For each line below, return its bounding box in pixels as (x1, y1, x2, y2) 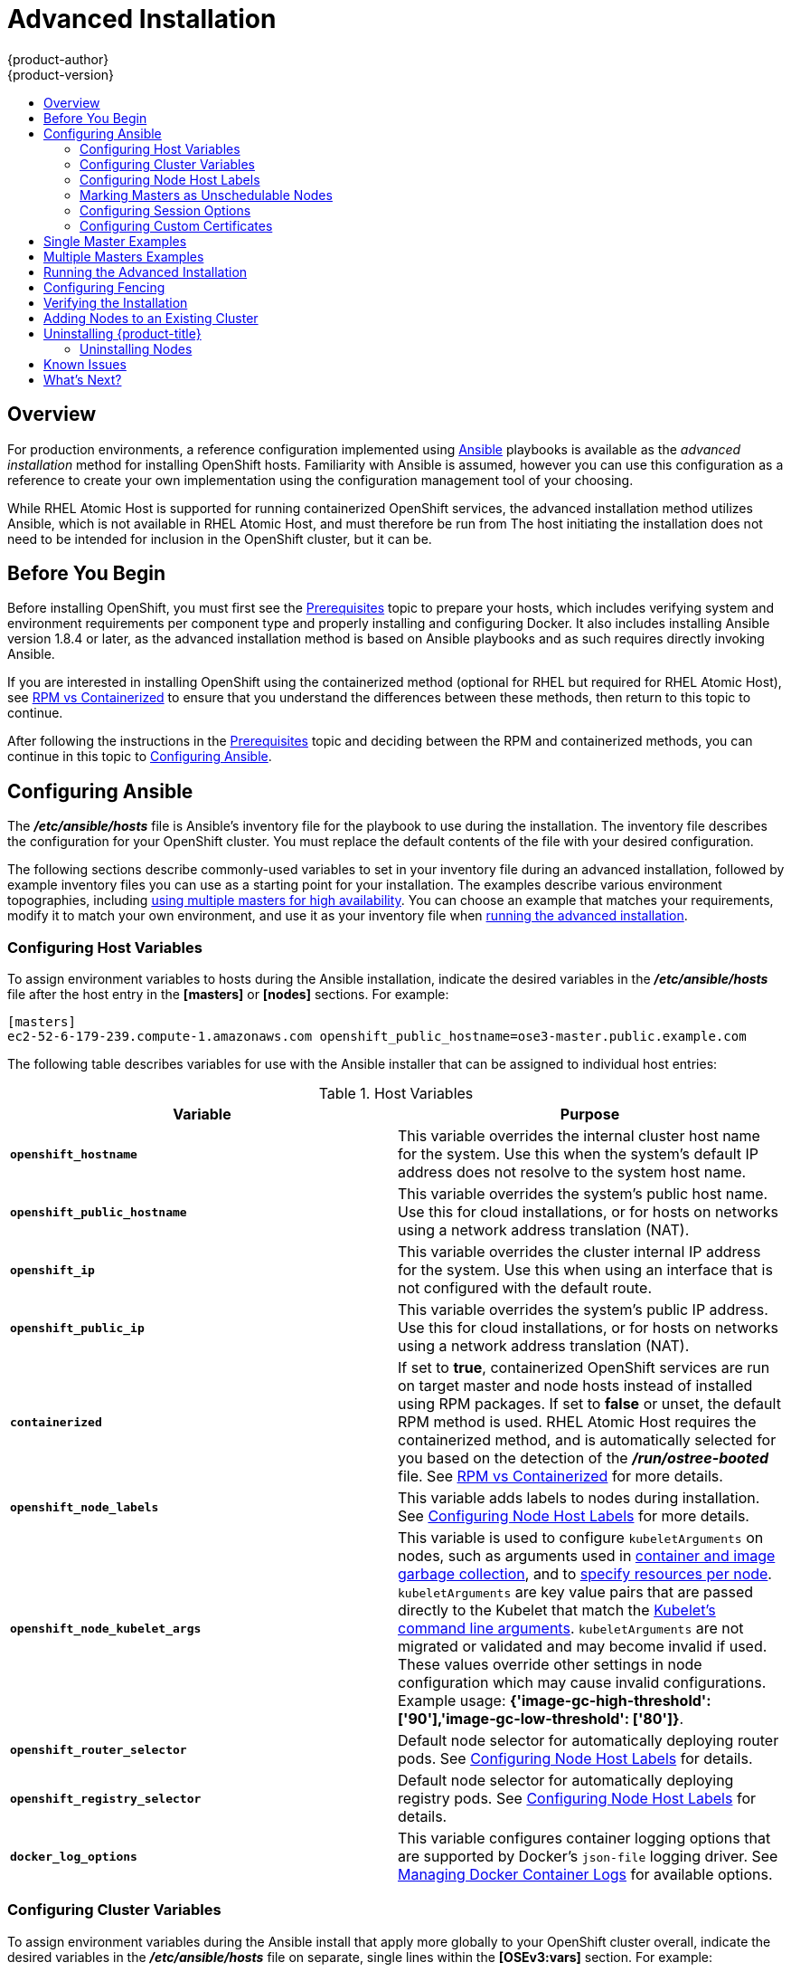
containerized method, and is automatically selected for (398, 1431, 777, 1450)
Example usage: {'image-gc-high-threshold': (398, 1691, 711, 1710)
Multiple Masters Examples (43, 248, 204, 264)
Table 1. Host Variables (318, 1084, 474, 1103)
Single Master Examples (43, 233, 187, 249)
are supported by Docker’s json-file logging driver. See (398, 1847, 778, 1866)
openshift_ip (10, 1262, 95, 1277)
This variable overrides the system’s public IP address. (398, 1300, 768, 1319)
